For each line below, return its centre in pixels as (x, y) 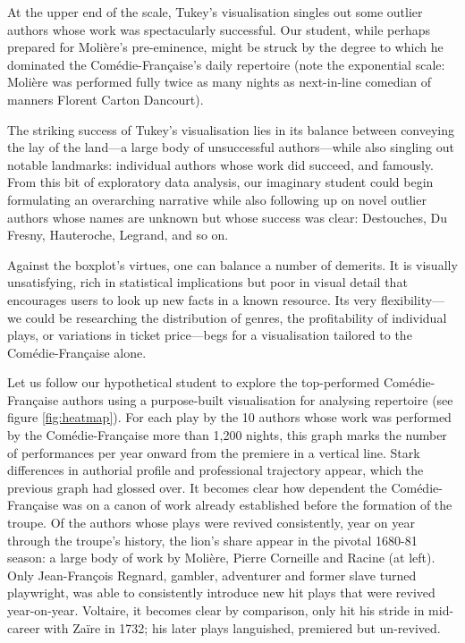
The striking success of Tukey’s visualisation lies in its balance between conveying (231, 129)
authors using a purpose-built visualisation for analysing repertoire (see (258, 399)
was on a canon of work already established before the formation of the (257, 505)
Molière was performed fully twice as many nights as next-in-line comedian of (220, 82)
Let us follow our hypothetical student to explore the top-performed (194, 382)
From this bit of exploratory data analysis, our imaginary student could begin (220, 182)
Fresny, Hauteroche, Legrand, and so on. (118, 235)
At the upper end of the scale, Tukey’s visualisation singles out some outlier (215, 12)
